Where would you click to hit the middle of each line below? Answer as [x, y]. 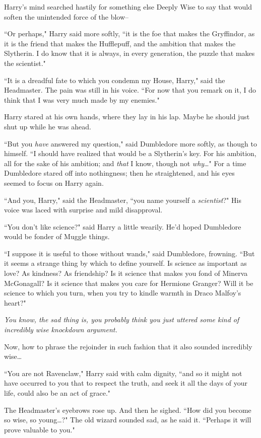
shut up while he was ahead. [48, 126]
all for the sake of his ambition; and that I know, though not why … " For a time [125, 163]
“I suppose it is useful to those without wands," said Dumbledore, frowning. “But [129, 253]
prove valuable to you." [40, 429]
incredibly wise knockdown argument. [61, 330]
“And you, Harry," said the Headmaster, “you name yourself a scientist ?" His [123, 200]
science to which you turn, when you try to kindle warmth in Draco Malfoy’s [123, 293]
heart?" [15, 302]
